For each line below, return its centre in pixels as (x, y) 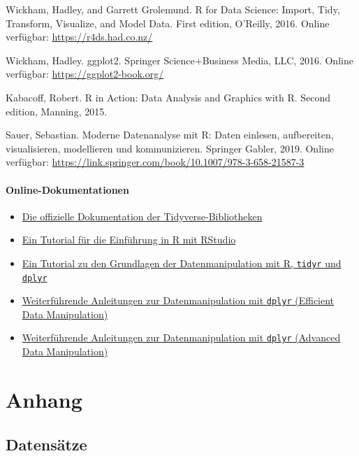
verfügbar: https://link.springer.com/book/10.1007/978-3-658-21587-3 (155, 162)
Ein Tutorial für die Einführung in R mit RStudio (129, 240)
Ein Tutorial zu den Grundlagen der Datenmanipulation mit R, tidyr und (182, 263)
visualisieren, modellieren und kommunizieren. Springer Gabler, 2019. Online (170, 148)
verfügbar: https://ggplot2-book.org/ (85, 74)
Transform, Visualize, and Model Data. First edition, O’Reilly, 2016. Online (168, 23)
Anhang (44, 399)
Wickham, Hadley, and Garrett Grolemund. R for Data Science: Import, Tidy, (173, 9)
